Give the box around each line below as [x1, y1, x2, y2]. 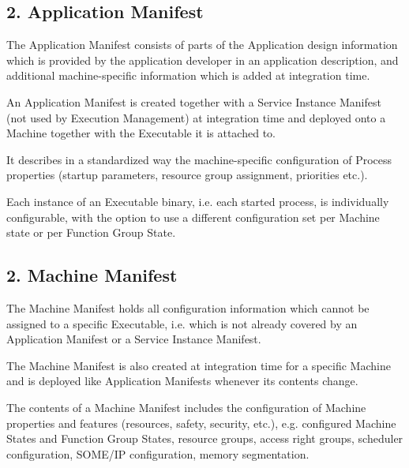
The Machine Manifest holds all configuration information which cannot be [6, 299, 370, 316]
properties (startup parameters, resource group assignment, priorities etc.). [6, 167, 368, 183]
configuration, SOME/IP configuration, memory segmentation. [6, 445, 310, 462]
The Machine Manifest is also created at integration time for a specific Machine [6, 357, 391, 373]
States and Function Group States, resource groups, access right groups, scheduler [6, 430, 403, 447]
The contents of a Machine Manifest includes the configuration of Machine [6, 399, 366, 415]
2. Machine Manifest [6, 263, 178, 287]
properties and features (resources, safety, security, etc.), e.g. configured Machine [6, 414, 396, 431]
